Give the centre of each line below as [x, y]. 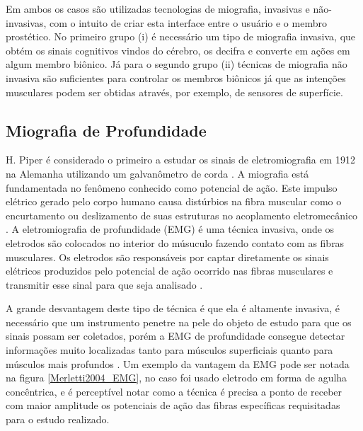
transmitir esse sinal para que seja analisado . [104, 284]
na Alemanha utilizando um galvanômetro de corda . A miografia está [157, 173]
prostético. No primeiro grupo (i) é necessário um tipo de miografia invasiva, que [181, 36]
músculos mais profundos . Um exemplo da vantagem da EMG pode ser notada [178, 363]
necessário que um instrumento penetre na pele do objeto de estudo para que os [179, 322]
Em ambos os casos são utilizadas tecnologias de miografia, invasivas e [158, 8]
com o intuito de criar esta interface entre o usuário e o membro [188, 22]
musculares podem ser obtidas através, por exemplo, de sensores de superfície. [174, 92]
